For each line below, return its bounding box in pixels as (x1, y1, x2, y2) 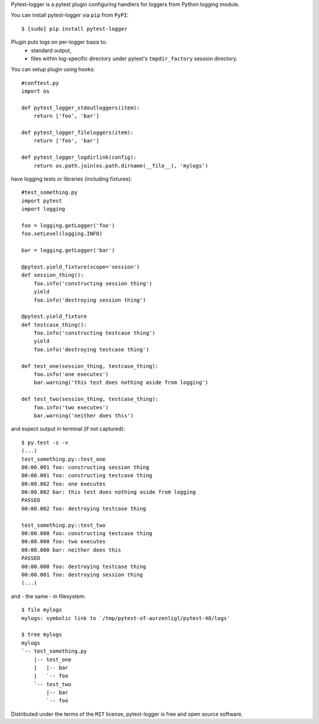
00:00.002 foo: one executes (21, 480, 106, 487)
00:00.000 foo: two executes (21, 538, 106, 545)
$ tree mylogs (21, 631, 62, 638)
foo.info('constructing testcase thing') (33, 330, 156, 337)
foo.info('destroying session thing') (33, 296, 147, 304)
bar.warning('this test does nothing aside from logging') (33, 379, 209, 386)
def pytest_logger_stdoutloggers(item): (21, 104, 140, 111)
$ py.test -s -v (21, 439, 69, 446)
